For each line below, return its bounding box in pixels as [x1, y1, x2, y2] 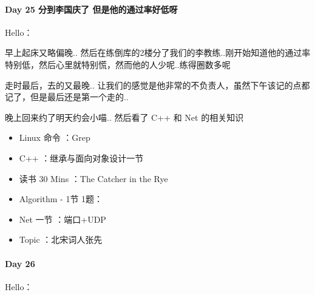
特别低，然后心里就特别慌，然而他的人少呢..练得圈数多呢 [5, 58, 231, 70]
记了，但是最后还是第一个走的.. [5, 90, 129, 103]
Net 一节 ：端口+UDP [19, 212, 106, 225]
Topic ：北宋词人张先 [19, 233, 103, 246]
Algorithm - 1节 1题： [19, 192, 103, 205]
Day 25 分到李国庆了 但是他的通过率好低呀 [5, 2, 178, 15]
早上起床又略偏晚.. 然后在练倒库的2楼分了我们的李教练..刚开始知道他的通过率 [5, 46, 311, 59]
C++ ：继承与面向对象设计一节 [19, 151, 144, 164]
